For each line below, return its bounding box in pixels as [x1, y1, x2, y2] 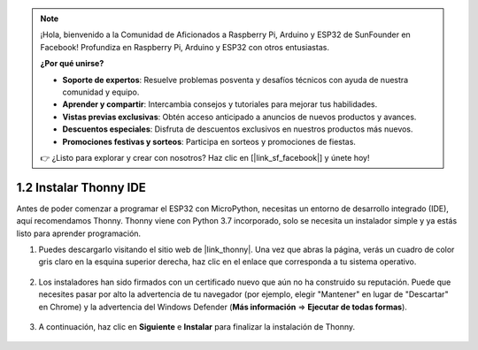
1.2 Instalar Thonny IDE [16, 179, 146, 194]
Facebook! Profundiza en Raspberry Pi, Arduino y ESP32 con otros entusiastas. [40, 42, 329, 52]
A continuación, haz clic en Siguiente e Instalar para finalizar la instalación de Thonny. [38, 321, 356, 331]
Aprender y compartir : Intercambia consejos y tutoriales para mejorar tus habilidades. [62, 99, 378, 110]
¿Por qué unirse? [40, 58, 104, 69]
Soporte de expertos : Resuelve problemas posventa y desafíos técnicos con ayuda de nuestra [62, 74, 409, 85]
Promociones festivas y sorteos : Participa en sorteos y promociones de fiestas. [62, 136, 356, 147]
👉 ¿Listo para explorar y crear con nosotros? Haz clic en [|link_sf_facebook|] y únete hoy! [40, 152, 370, 163]
